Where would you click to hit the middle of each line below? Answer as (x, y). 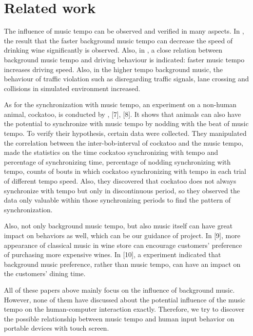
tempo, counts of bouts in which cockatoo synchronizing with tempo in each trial (125, 171)
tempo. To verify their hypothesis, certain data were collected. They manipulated (125, 133)
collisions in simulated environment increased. (72, 88)
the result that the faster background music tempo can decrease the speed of (118, 40)
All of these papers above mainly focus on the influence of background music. (119, 289)
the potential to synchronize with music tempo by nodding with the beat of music (126, 123)
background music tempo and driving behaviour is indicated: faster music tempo (124, 59)
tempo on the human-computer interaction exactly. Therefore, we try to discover (124, 309)
